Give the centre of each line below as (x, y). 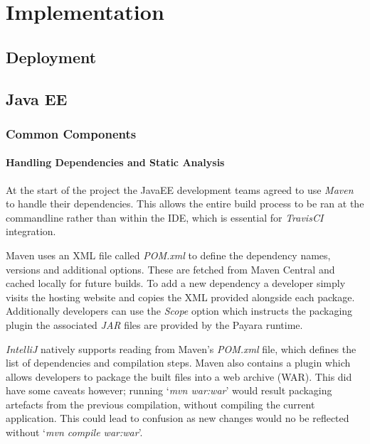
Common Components (71, 133)
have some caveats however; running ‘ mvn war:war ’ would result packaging (169, 390)
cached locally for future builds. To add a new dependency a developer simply (176, 283)
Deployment (51, 56)
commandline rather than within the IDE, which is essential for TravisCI (165, 217)
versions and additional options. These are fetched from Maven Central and (170, 269)
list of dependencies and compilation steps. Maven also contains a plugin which (178, 363)
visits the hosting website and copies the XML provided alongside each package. (180, 297)
